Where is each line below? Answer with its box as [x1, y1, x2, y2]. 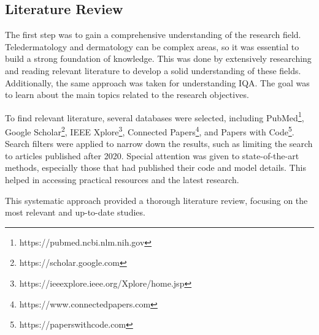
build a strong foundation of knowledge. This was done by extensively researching [5, 52, 312, 65]
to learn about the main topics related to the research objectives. [5, 88, 249, 101]
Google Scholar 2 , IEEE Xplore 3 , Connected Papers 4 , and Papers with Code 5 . [5, 124, 294, 138]
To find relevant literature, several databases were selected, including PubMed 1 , [5, 109, 304, 124]
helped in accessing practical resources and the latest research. [5, 173, 239, 186]
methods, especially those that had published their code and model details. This [5, 161, 306, 174]
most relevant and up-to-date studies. [5, 206, 145, 219]
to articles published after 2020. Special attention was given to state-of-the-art [5, 149, 299, 162]
